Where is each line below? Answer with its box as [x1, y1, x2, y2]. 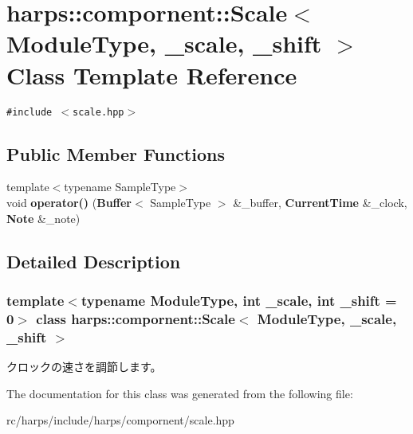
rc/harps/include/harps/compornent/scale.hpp [6, 412, 234, 428]
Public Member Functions [6, 141, 225, 166]
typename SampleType [64, 178, 176, 195]
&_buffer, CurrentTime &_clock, [233, 194, 407, 210]
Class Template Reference [6, 58, 297, 91]
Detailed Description [6, 248, 181, 273]
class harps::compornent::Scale [36, 308, 235, 328]
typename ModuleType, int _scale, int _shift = [81, 290, 397, 310]
